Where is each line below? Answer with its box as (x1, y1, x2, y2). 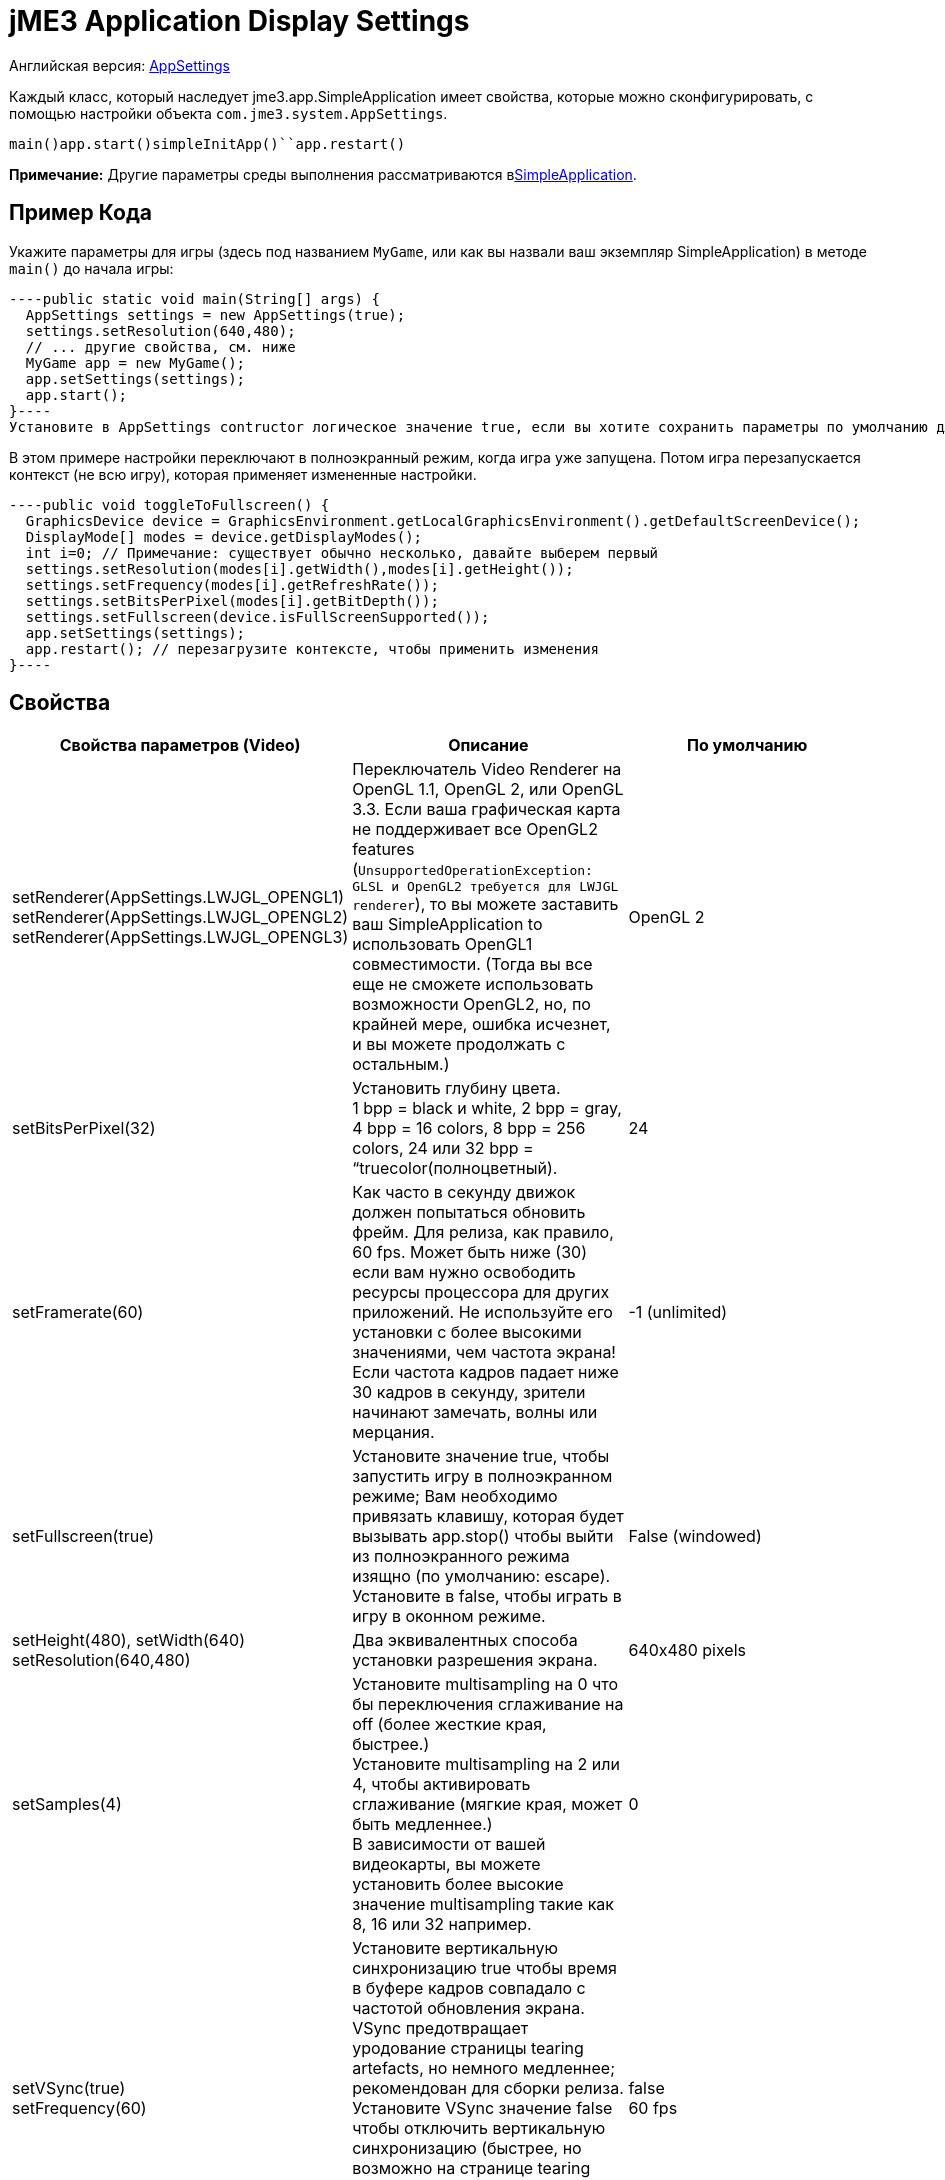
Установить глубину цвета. (352, 1078, 561, 1099)
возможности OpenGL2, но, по (352, 994, 591, 1015)
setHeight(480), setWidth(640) (12, 1630, 245, 1651)
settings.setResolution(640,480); (25, 322, 296, 339)
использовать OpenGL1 (352, 934, 533, 955)
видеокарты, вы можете (352, 1854, 541, 1875)
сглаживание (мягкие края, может (352, 1794, 623, 1815)
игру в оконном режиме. (352, 1606, 546, 1627)
